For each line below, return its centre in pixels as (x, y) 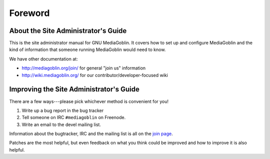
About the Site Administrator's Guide (68, 31)
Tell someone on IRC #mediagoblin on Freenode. (74, 117)
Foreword (29, 13)
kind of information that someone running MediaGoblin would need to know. (87, 49)
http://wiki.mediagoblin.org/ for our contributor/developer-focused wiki (95, 75)
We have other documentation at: (43, 59)
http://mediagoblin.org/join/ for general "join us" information (84, 68)
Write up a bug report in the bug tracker (63, 110)
